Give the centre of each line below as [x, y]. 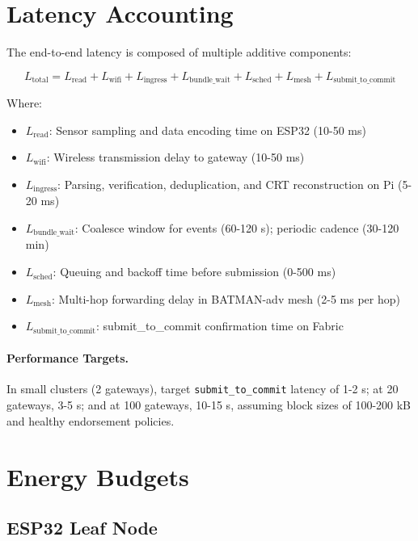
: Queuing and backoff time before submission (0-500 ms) [194, 272]
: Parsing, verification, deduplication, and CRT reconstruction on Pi [226, 184]
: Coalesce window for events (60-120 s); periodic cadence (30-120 [237, 228]
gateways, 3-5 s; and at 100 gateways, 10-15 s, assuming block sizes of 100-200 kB [209, 405]
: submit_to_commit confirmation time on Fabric [220, 326]
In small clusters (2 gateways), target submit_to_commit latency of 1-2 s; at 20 [203, 389]
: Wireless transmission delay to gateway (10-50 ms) [175, 157]
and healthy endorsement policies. [91, 420]
